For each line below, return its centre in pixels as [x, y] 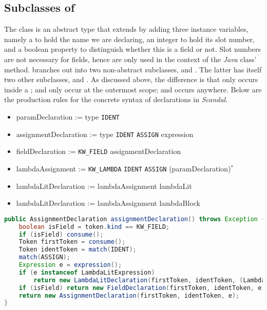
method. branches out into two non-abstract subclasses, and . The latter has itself [133, 69]
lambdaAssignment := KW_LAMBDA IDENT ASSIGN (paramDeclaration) [123, 168]
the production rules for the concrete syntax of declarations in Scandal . [116, 99]
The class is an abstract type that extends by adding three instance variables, [126, 29]
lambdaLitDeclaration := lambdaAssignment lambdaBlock [108, 203]
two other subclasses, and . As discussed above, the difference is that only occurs [131, 79]
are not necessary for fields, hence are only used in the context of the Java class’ [130, 59]
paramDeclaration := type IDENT [68, 116]
